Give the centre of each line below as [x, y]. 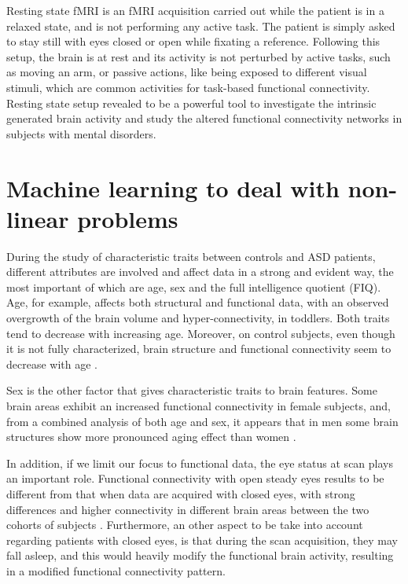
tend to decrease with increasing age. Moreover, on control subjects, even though [201, 333]
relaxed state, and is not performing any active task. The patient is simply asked [201, 26]
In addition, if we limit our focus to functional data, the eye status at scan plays [200, 463]
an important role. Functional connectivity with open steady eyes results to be [195, 478]
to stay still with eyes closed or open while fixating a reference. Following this [193, 41]
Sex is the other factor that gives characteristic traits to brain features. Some [192, 390]
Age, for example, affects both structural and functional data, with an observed [198, 302]
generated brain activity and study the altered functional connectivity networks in [204, 118]
